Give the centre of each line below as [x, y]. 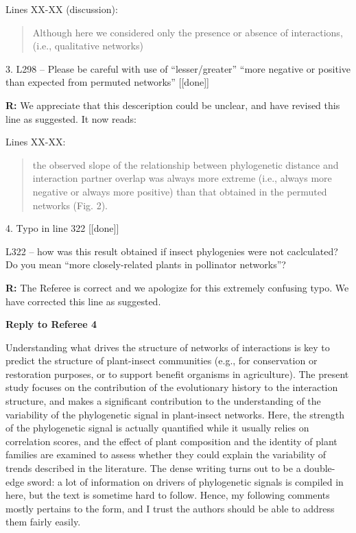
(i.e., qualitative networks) [88, 46]
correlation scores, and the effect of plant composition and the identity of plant [171, 441]
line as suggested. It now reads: [71, 118]
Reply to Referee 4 [51, 324]
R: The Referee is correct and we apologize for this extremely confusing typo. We [177, 287]
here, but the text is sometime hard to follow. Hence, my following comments [168, 495]
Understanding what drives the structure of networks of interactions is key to [168, 347]
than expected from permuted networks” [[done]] [107, 82]
